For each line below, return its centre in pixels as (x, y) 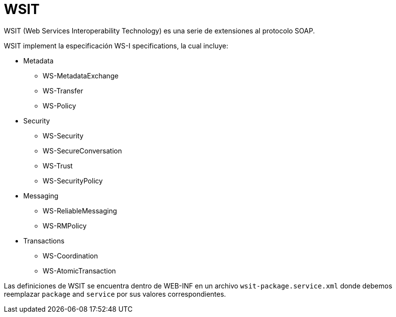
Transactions (44, 241)
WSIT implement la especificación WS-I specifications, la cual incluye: (116, 45)
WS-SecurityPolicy (73, 181)
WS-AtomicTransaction (79, 271)
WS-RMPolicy (65, 226)
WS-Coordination (71, 256)
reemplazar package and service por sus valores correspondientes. (115, 294)
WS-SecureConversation (82, 151)
